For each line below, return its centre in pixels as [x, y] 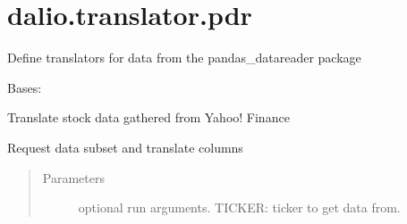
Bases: [25, 87]
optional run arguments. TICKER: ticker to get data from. [239, 207]
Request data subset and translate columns [125, 147]
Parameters [73, 177]
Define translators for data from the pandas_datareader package [184, 58]
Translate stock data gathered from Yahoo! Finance [148, 117]
